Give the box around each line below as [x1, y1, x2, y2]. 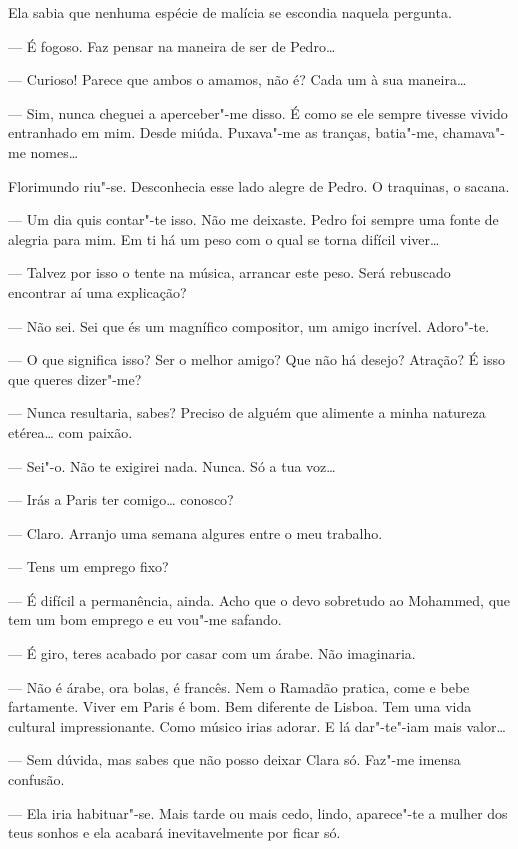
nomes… [30, 141, 79, 162]
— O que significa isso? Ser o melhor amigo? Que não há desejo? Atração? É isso [8, 349, 505, 370]
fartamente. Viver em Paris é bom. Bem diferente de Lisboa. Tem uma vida [8, 696, 472, 717]
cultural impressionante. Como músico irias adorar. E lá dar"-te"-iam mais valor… [8, 715, 506, 736]
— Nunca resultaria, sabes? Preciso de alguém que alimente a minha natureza [8, 402, 486, 423]
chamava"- [442, 122, 506, 143]
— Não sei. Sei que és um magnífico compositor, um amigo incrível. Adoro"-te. [8, 315, 490, 336]
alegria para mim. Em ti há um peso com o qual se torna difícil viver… [8, 228, 440, 249]
